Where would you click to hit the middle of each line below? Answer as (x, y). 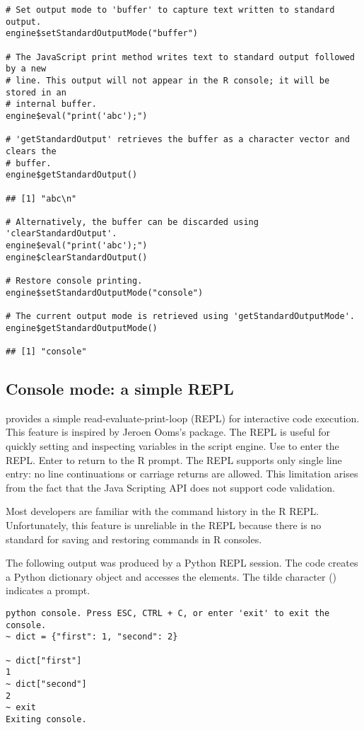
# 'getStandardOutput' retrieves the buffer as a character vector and (178, 140)
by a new (26, 69)
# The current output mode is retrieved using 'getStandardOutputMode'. (180, 317)
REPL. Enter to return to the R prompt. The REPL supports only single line (174, 459)
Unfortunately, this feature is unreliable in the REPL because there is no (164, 525)
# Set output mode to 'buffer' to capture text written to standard (170, 10)
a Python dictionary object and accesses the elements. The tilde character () (171, 576)
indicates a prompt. (48, 590)
